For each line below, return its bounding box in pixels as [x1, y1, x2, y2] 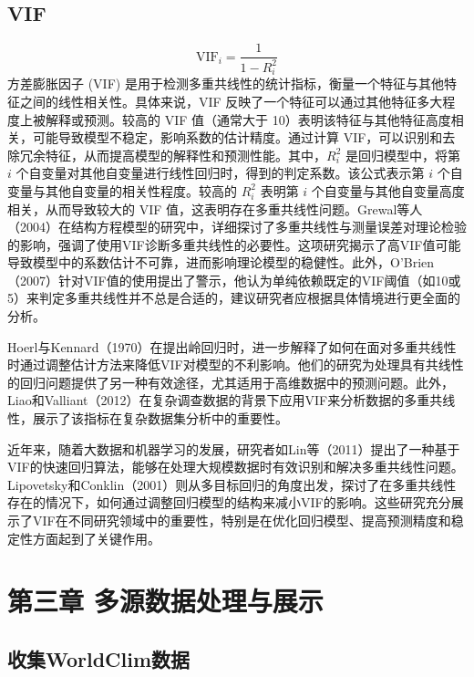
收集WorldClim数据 [7, 644, 191, 672]
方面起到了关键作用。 [32, 528, 160, 547]
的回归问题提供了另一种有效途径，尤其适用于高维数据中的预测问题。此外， [7, 372, 454, 391]
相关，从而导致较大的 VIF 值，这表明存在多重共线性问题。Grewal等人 [7, 199, 423, 218]
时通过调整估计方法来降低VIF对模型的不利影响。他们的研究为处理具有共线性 [7, 355, 464, 374]
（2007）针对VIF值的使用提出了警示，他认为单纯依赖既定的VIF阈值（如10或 [7, 270, 461, 289]
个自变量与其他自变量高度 [311, 181, 465, 200]
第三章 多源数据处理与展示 [7, 582, 324, 620]
